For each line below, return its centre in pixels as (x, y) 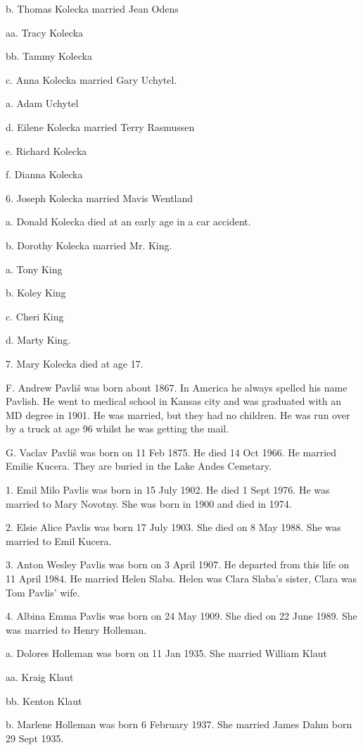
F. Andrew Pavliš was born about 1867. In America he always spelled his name (177, 387)
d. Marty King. (38, 340)
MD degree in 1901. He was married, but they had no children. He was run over (178, 414)
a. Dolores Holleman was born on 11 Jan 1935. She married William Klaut (166, 653)
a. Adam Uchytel (42, 103)
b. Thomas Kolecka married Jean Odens (92, 8)
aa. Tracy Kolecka (45, 32)
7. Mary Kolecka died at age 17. (75, 363)
